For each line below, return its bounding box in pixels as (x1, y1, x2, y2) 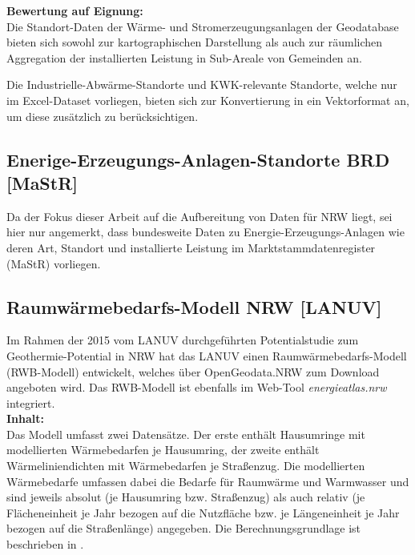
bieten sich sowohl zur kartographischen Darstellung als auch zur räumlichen (6, 34, 383, 50)
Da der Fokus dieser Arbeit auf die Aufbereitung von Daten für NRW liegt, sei (6, 207, 393, 224)
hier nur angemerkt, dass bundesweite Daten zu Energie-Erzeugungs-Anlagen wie (6, 223, 405, 240)
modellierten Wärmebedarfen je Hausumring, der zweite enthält (6, 441, 320, 458)
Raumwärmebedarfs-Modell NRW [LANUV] (6, 294, 382, 319)
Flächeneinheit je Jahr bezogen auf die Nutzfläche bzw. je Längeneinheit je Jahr (6, 504, 400, 521)
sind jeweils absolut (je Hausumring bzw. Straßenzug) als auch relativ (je (6, 489, 365, 505)
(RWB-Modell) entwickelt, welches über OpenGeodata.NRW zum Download (6, 363, 380, 380)
